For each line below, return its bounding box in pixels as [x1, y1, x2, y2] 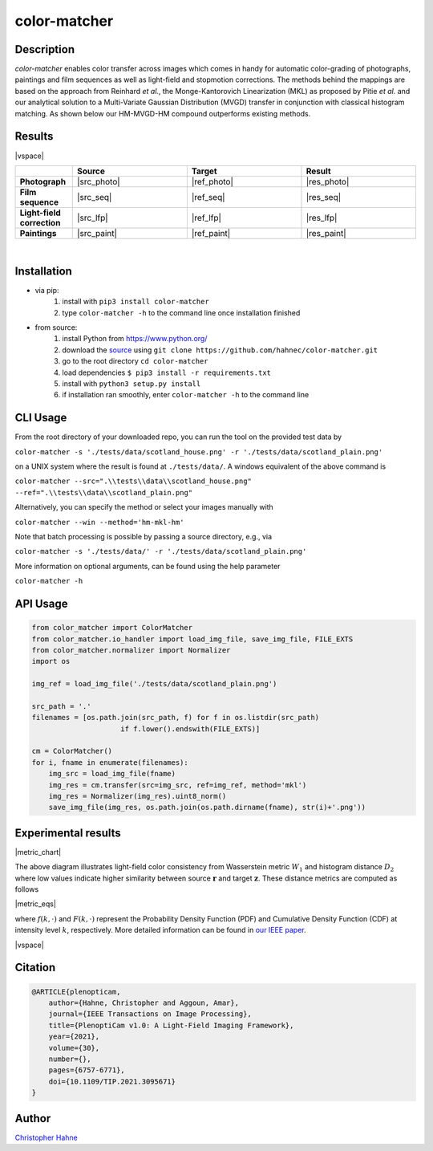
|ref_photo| [191, 176, 234, 187]
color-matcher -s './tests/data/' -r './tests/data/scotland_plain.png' [14, 547, 307, 556]
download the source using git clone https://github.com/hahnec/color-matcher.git [62, 345, 378, 355]
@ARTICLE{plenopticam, [31, 987, 121, 996]
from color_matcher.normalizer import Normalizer [31, 645, 231, 654]
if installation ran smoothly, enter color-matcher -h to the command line [62, 390, 310, 400]
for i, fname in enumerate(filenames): [31, 758, 188, 767]
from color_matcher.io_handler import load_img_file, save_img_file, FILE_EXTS [31, 634, 354, 644]
